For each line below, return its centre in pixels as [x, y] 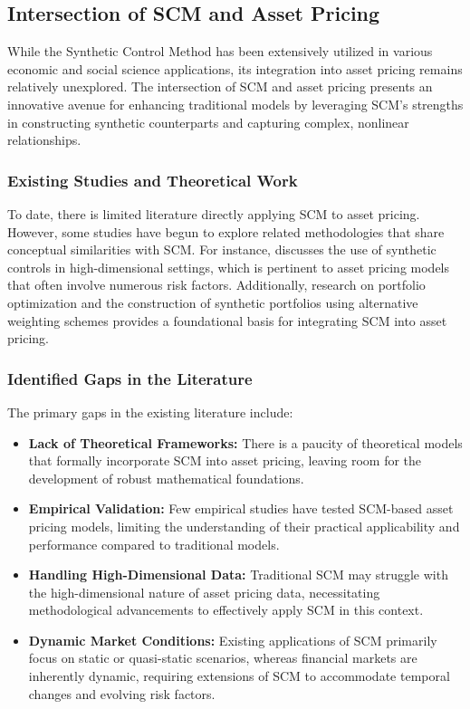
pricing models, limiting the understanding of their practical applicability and [244, 526]
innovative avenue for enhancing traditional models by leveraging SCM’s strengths [235, 104]
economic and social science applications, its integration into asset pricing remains [235, 68]
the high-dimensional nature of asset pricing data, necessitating [204, 592]
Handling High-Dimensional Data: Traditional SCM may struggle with [238, 575]
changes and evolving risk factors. [122, 693]
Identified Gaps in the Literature [130, 378]
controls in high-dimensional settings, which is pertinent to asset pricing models [229, 267]
